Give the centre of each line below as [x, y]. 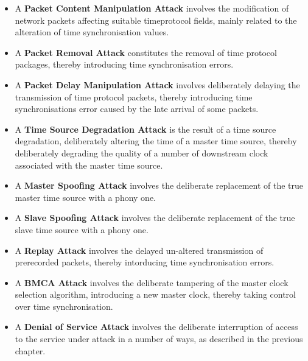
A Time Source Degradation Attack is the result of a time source [145, 129]
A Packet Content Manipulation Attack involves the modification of [152, 8]
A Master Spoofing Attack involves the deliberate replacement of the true [159, 185]
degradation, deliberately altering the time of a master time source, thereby [156, 141]
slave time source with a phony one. [82, 229]
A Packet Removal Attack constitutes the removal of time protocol [146, 52]
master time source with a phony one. [86, 197]
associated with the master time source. [89, 165]
